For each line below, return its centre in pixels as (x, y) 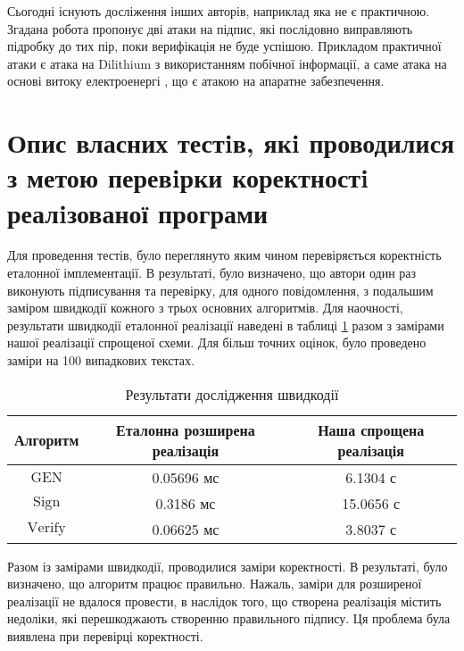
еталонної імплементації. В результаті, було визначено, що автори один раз (212, 273)
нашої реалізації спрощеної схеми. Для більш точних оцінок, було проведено (217, 342)
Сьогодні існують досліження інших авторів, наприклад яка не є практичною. (219, 11)
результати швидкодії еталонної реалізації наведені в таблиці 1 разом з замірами (226, 325)
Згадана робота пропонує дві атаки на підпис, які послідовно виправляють (210, 28)
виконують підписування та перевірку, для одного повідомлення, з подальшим (220, 290)
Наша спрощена (371, 430)
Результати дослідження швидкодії (232, 394)
